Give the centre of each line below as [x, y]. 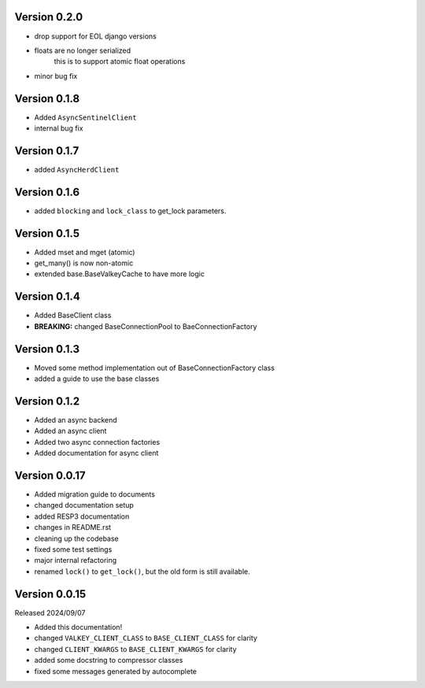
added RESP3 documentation [82, 516]
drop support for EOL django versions [95, 36]
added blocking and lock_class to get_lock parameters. [130, 211]
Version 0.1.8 [47, 98]
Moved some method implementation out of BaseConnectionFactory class [155, 368]
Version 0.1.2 [47, 401]
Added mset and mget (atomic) [85, 252]
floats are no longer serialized [83, 50]
